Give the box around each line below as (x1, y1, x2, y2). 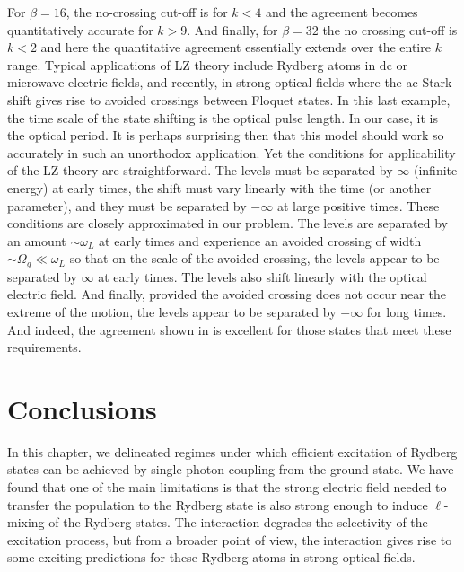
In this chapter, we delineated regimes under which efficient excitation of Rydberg (7, 442, 458, 461)
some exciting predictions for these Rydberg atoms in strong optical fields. (7, 548, 416, 567)
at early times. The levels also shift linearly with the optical (98, 267, 427, 286)
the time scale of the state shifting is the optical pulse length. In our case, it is (7, 108, 439, 127)
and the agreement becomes (265, 3, 418, 21)
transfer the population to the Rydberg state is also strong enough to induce (7, 495, 428, 514)
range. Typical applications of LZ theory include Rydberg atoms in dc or (7, 55, 407, 74)
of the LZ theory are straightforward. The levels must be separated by (7, 161, 393, 180)
